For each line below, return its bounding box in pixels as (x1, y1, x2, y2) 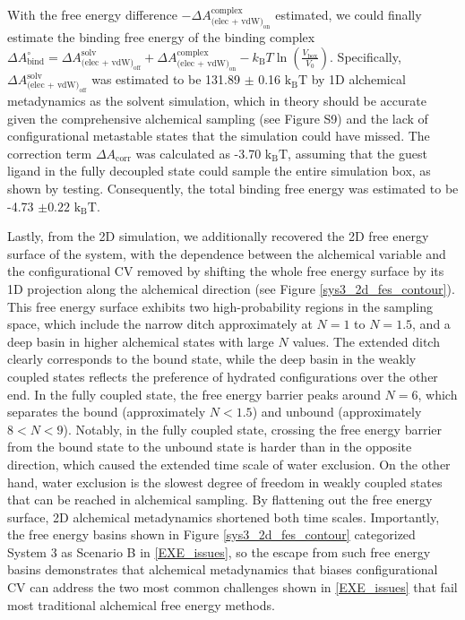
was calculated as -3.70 (135, 143, 262, 162)
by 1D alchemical (311, 70, 406, 89)
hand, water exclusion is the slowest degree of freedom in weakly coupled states (7, 472, 443, 491)
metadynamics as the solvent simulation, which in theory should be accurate (7, 91, 426, 110)
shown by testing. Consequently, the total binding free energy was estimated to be (7, 179, 459, 197)
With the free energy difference (7, 5, 177, 23)
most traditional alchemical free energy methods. (7, 595, 275, 614)
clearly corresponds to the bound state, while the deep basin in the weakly (7, 349, 417, 368)
